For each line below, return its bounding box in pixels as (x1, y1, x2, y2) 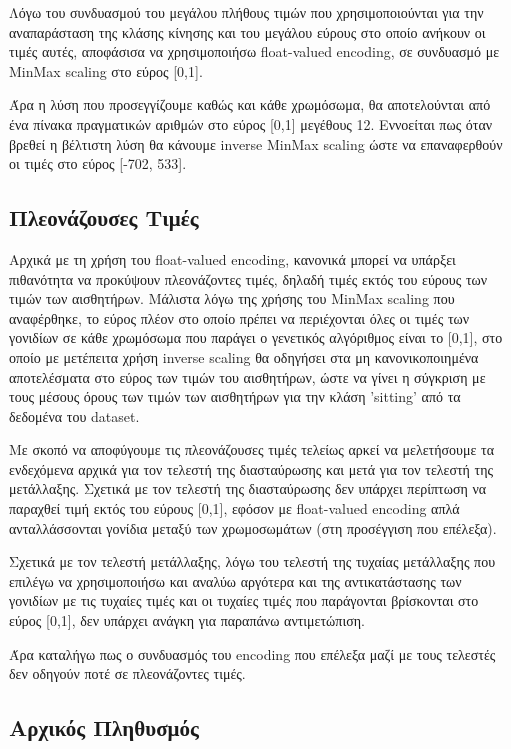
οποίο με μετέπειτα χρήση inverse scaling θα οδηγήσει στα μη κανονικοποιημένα (9, 346, 479, 367)
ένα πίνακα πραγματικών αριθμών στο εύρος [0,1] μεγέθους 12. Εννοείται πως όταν (9, 113, 493, 134)
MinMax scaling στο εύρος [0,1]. (9, 60, 203, 81)
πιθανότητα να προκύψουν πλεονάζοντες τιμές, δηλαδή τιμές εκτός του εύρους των (9, 268, 488, 289)
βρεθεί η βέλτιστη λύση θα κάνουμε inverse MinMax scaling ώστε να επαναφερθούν (9, 133, 503, 154)
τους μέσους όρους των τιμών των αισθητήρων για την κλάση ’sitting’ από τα (9, 386, 461, 407)
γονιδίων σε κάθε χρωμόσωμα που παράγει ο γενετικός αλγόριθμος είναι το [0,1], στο (9, 327, 503, 348)
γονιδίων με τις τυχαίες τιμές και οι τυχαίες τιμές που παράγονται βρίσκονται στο (9, 590, 479, 611)
